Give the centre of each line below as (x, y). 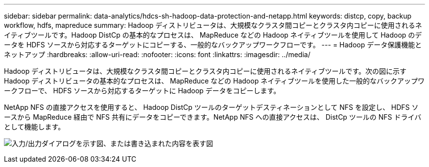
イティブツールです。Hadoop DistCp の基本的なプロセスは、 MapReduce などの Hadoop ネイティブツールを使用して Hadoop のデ (213, 35)
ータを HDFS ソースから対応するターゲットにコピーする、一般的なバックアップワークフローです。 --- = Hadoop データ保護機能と (213, 45)
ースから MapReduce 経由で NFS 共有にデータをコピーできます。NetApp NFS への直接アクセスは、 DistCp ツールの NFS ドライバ (213, 117)
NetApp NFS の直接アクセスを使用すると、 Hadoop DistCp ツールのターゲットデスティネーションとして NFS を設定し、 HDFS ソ (211, 107)
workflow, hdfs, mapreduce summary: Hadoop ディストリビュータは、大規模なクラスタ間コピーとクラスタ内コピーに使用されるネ (213, 25)
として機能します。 (35, 127)
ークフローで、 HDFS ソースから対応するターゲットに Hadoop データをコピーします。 (142, 91)
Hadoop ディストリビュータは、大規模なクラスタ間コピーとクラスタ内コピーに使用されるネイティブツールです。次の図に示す (205, 71)
